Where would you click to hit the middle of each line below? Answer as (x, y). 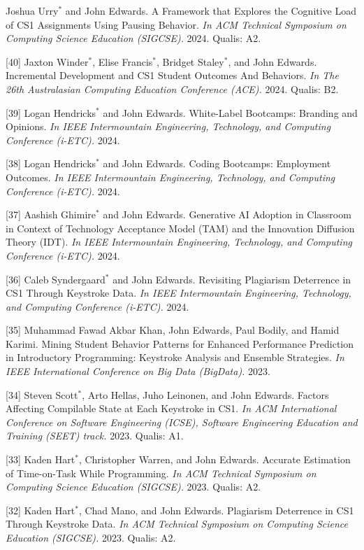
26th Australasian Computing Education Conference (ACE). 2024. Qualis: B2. (172, 89)
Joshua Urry (32, 10)
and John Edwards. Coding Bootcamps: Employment (217, 163)
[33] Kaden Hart (41, 459)
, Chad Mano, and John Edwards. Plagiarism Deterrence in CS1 (216, 510)
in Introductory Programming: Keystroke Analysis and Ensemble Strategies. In (175, 357)
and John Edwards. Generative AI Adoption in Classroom (227, 214)
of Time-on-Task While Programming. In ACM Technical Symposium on (161, 473)
